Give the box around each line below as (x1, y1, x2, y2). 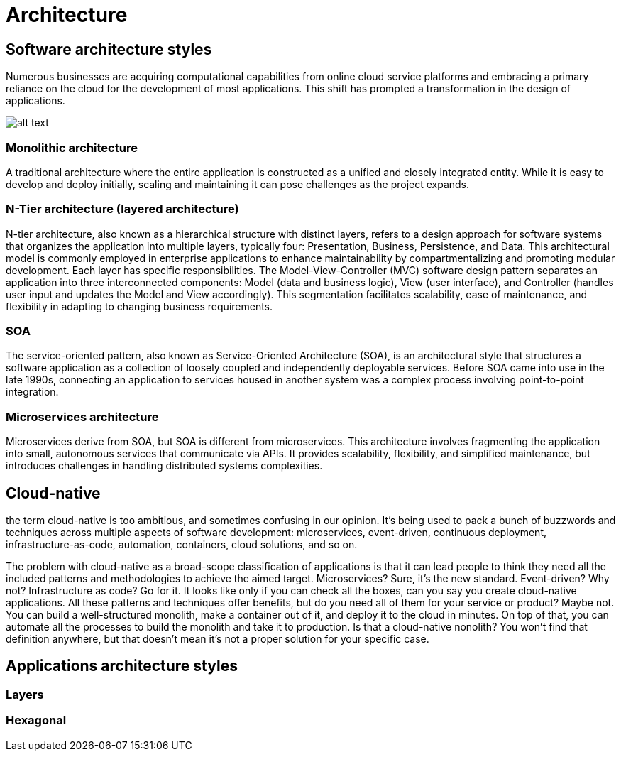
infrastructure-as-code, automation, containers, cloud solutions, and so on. (6, 538, 358, 551)
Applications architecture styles (6, 657, 238, 675)
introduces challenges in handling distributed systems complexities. (6, 459, 323, 472)
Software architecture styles (6, 40, 212, 58)
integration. (6, 386, 59, 398)
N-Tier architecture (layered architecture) (6, 202, 239, 217)
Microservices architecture (6, 409, 159, 424)
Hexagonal (6, 713, 67, 728)
